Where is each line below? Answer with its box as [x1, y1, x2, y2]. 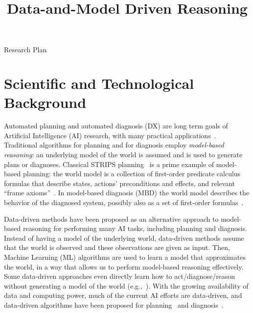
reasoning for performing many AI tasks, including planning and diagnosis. [23, 223, 247, 233]
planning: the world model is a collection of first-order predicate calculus [23, 168, 241, 179]
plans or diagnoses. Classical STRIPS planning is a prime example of [4, 159, 214, 169]
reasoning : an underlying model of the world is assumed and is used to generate [4, 149, 243, 160]
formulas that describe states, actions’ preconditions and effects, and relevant [4, 178, 235, 188]
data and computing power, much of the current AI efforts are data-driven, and [4, 290, 242, 300]
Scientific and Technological [4, 73, 194, 93]
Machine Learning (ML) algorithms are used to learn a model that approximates [4, 252, 246, 262]
